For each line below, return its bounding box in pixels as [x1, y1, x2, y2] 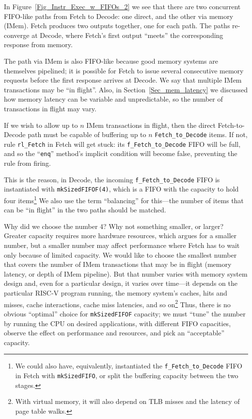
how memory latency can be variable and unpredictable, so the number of [4, 94, 223, 104]
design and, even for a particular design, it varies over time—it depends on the [4, 278, 237, 288]
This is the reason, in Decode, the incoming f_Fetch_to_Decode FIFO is [4, 174, 220, 184]
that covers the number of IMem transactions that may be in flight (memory [4, 259, 232, 269]
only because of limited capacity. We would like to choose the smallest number [4, 249, 237, 260]
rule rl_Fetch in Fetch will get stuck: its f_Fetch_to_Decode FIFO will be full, [4, 139, 241, 149]
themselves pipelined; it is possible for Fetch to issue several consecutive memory [4, 65, 244, 75]
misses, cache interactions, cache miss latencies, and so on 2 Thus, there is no [4, 297, 231, 309]
